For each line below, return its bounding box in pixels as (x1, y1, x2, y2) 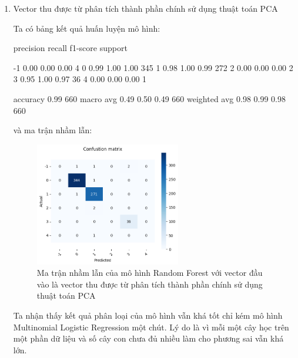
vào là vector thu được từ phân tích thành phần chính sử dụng (36, 278, 263, 290)
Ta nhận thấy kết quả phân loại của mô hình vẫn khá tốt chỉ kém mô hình (13, 309, 283, 322)
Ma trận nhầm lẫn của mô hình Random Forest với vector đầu (36, 266, 263, 279)
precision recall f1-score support (13, 42, 128, 54)
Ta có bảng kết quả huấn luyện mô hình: (13, 22, 160, 34)
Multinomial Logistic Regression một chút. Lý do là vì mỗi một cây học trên (13, 320, 289, 333)
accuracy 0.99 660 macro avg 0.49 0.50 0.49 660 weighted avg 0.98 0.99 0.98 (13, 92, 286, 104)
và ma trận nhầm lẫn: (13, 124, 92, 136)
